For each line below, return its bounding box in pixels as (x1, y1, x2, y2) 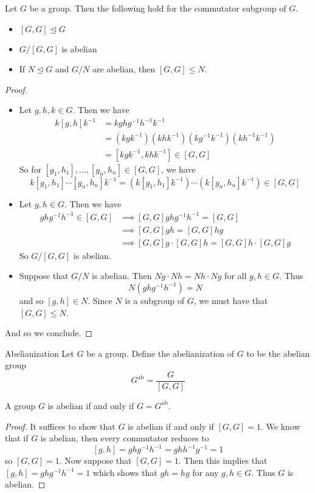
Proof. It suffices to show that (5, 419, 116, 432)
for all (224, 269, 247, 282)
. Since (88, 294, 112, 306)
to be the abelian (246, 346, 310, 359)
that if (5, 432, 29, 444)
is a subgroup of (125, 294, 185, 306)
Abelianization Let (5, 346, 74, 359)
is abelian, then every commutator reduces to (40, 432, 209, 444)
